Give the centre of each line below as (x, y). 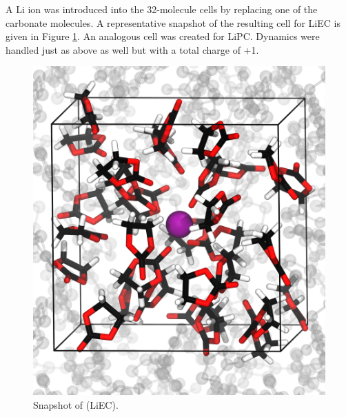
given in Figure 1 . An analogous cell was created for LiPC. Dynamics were (163, 36)
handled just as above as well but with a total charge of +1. (132, 49)
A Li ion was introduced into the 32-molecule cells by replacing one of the (162, 9)
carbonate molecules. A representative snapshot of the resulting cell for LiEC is (173, 22)
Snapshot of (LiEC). (76, 405)
